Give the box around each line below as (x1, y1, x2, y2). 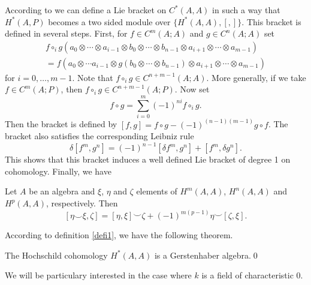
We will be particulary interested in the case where (5, 269, 192, 281)
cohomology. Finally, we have (5, 164, 111, 177)
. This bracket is (241, 15, 301, 28)
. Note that (72, 71, 113, 83)
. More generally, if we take (206, 71, 306, 83)
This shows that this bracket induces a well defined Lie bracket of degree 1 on (5, 153, 291, 166)
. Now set (174, 83, 210, 95)
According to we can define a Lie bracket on (5, 4, 167, 16)
